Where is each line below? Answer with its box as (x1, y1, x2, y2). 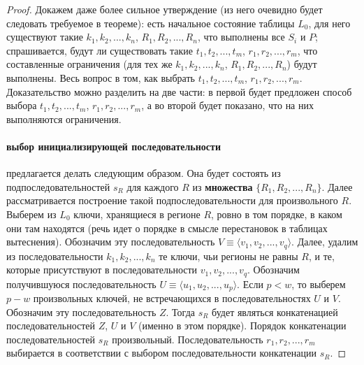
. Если (237, 276, 263, 291)
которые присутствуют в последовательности (6, 262, 198, 277)
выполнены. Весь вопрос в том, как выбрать (6, 70, 195, 85)
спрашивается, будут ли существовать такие (6, 43, 193, 57)
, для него (308, 15, 351, 30)
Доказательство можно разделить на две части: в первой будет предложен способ (6, 84, 352, 99)
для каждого (126, 179, 179, 194)
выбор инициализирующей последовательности (6, 138, 221, 153)
